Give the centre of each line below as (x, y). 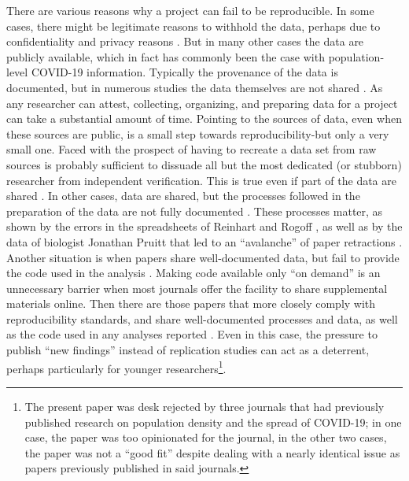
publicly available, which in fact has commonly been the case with (166, 56)
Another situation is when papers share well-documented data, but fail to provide (203, 257)
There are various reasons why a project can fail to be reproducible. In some (190, 10)
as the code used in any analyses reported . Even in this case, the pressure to (192, 334)
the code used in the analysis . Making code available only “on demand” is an (193, 273)
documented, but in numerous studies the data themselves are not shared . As (195, 87)
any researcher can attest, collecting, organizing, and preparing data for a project (202, 103)
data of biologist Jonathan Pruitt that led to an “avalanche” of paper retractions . (204, 241)
